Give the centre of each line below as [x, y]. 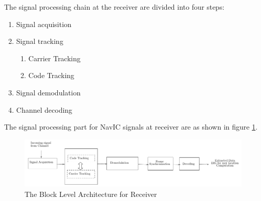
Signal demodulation [48, 92]
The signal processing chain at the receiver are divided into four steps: [114, 7]
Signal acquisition [44, 24]
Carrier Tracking [55, 58]
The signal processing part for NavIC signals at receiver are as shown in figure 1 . [131, 127]
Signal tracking [40, 41]
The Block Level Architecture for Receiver [91, 194]
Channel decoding [44, 109]
